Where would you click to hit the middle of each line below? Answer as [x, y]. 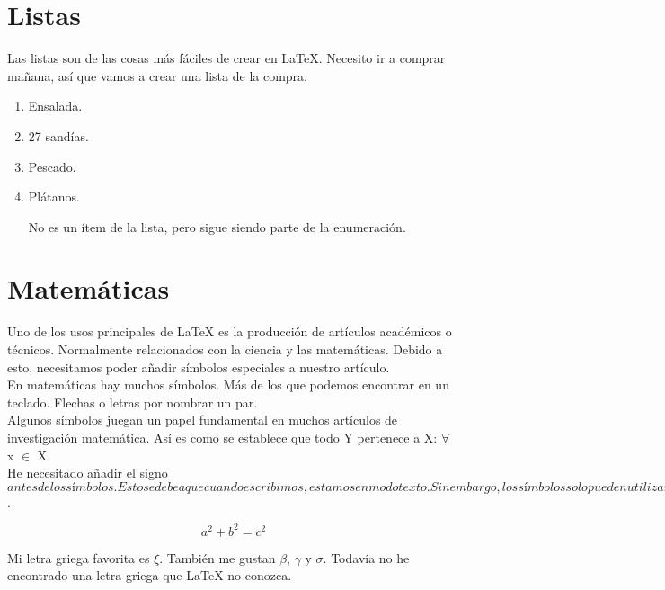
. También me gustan [217, 557]
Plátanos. [54, 197]
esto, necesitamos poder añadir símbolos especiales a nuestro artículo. [199, 367]
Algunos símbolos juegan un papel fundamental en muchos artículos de [203, 420]
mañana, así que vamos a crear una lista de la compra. [157, 75]
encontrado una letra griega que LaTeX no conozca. [150, 575]
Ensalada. [55, 106]
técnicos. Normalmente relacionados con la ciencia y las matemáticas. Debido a [225, 349]
